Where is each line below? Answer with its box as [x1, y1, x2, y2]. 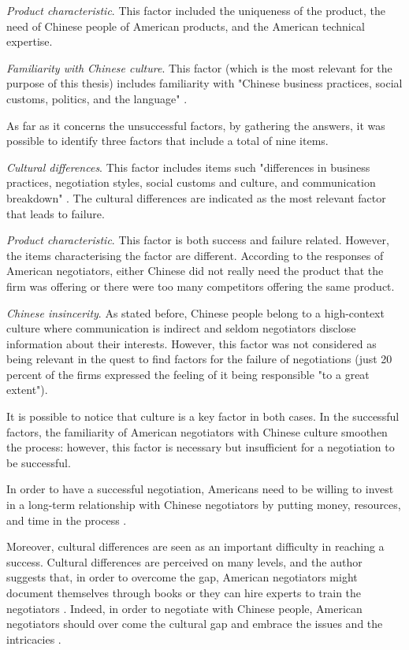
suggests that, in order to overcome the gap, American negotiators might [6, 569, 358, 585]
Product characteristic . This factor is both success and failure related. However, [6, 232, 389, 248]
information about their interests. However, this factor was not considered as [6, 335, 377, 351]
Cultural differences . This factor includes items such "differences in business [6, 158, 370, 175]
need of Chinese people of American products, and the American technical [6, 17, 365, 34]
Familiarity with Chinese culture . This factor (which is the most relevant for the [6, 59, 392, 76]
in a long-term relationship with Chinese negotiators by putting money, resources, [6, 496, 401, 513]
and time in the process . [6, 511, 127, 528]
